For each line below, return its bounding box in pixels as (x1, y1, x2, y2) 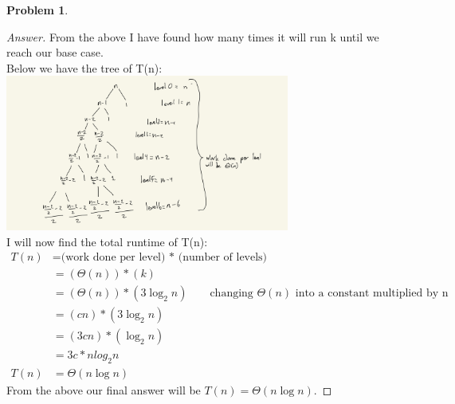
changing (210, 288, 253, 300)
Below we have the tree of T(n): (6, 59, 163, 76)
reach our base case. (6, 44, 104, 61)
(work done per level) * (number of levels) (61, 252, 268, 264)
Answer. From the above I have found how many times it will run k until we (6, 28, 379, 45)
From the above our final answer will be (6, 382, 201, 398)
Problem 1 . (6, 2, 69, 18)
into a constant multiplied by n (295, 288, 449, 300)
